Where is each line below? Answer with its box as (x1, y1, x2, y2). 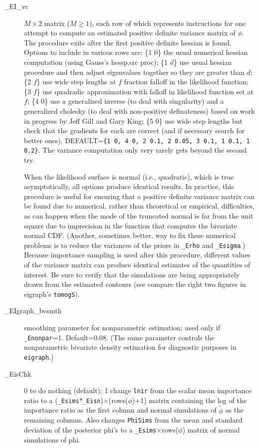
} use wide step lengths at (36, 76, 116, 87)
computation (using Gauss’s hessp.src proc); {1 (24, 56, 168, 67)
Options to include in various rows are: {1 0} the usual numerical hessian (24, 47, 248, 57)
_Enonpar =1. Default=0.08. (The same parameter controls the (24, 332, 215, 342)
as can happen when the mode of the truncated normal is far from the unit (24, 211, 254, 221)
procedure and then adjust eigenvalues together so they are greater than (24, 66, 245, 77)
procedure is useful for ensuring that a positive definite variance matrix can (24, 191, 255, 201)
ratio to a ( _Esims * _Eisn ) (24, 395, 103, 405)
